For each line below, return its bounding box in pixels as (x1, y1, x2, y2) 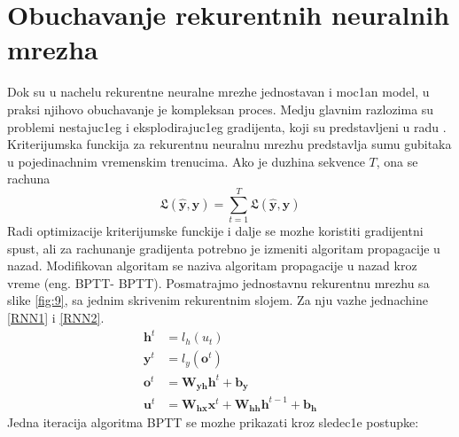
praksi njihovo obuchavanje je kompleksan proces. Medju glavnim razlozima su (7, 99, 434, 118)
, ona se (376, 152, 418, 170)
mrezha (7, 31, 98, 67)
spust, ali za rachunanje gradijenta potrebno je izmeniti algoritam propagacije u (7, 238, 440, 257)
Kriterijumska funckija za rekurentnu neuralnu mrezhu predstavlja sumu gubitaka (7, 135, 452, 153)
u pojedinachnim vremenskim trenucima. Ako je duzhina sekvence (7, 152, 365, 170)
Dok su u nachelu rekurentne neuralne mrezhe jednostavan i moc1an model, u (7, 82, 430, 101)
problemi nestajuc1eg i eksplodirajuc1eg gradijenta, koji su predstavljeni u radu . (7, 117, 447, 136)
